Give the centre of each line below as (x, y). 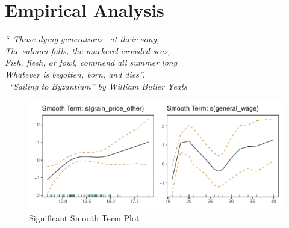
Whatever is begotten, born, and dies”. (75, 74)
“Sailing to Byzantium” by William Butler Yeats (98, 86)
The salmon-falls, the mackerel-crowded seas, (88, 50)
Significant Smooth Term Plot (84, 218)
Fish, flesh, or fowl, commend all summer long (91, 62)
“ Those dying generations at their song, (82, 39)
